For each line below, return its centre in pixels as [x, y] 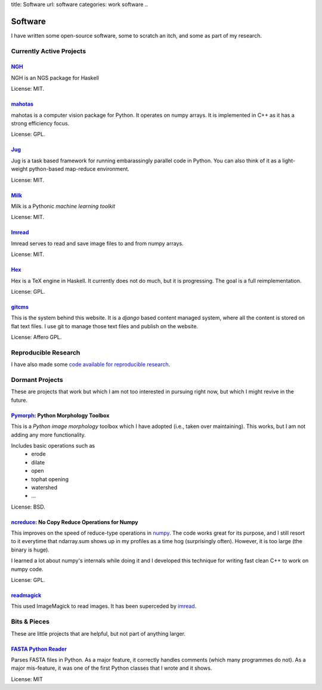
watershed [44, 487]
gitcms [20, 307]
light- [289, 161]
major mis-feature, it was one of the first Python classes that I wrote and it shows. [112, 668]
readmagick [26, 595]
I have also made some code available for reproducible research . [91, 365]
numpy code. [27, 569]
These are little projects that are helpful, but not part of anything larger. [98, 633]
